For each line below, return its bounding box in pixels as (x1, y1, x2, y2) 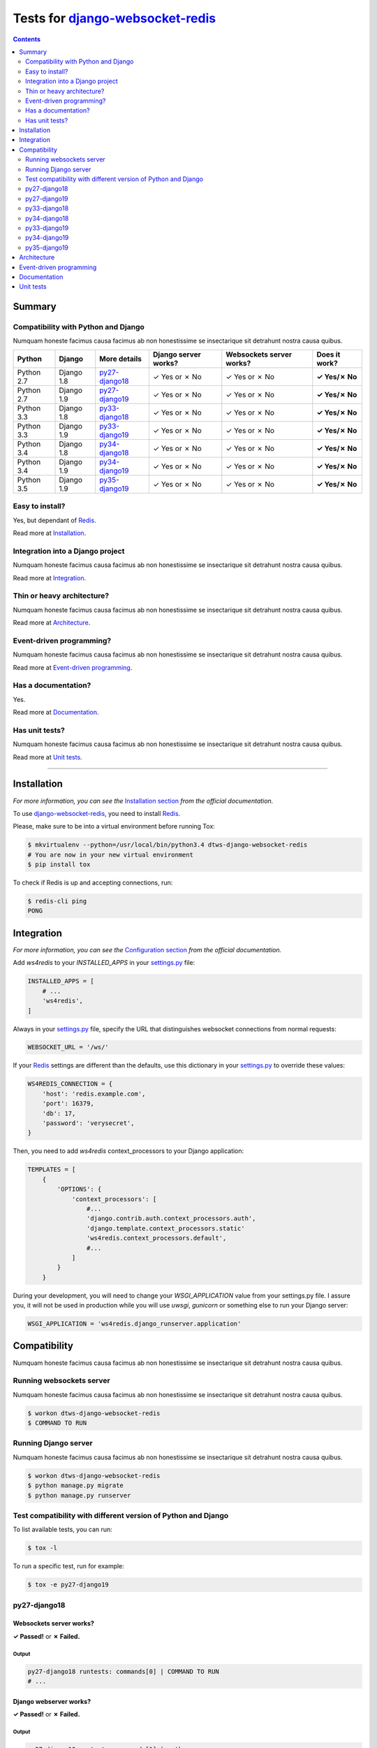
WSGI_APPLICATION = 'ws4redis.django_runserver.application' (27, 1320, 242, 1328)
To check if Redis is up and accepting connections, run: (13, 878, 173, 887)
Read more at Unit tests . (13, 752, 83, 761)
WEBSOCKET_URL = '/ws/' (27, 1043, 110, 1052)
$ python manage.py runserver (27, 1491, 131, 1499)
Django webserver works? (13, 1697, 91, 1705)
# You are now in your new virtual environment (27, 850, 193, 859)
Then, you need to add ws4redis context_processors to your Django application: (13, 1147, 244, 1155)
